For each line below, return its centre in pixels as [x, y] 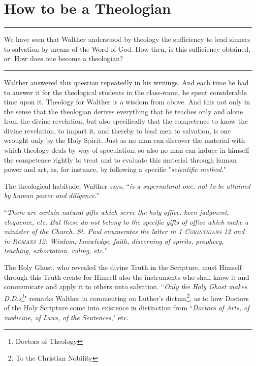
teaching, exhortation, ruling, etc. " [56, 250]
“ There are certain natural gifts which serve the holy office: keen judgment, [117, 212]
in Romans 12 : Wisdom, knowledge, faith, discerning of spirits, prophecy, [114, 241]
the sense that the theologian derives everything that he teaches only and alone [124, 111]
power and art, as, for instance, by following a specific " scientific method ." [115, 169]
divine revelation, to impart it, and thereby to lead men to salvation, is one [117, 130]
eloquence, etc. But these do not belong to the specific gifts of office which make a [126, 221]
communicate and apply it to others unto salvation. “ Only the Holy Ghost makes [126, 286]
